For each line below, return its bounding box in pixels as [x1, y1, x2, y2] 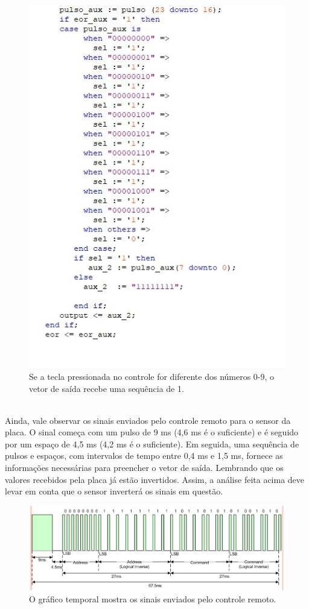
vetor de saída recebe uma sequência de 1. [29, 382, 184, 394]
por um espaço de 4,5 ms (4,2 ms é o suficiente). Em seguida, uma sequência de [5, 437, 299, 450]
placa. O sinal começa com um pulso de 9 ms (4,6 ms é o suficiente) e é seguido [5, 426, 299, 438]
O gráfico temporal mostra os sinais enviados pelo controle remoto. [29, 592, 276, 605]
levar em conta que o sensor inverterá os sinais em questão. [5, 485, 223, 497]
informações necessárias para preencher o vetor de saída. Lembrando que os [5, 461, 284, 474]
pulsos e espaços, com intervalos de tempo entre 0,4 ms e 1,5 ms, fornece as [5, 449, 283, 462]
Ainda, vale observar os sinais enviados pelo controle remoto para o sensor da [5, 414, 291, 426]
